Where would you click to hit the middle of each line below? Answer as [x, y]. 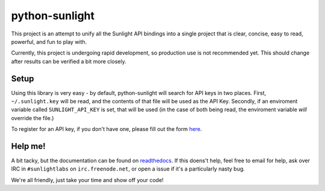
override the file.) [32, 118]
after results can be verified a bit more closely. [69, 61]
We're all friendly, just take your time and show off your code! [87, 180]
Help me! [28, 146]
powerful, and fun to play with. [49, 41]
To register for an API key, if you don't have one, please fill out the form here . [107, 129]
